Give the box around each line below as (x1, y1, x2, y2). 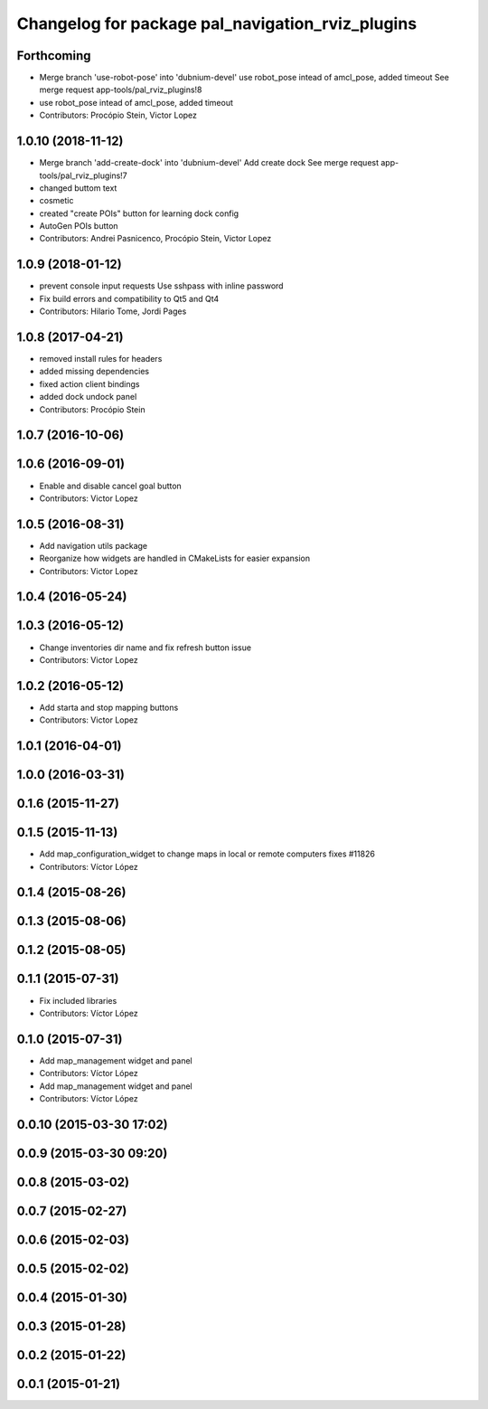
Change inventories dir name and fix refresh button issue (39, 642, 252, 653)
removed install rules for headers (39, 354, 163, 364)
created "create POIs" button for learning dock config (39, 208, 239, 219)
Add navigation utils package (39, 540, 148, 551)
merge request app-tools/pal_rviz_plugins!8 (39, 84, 202, 95)
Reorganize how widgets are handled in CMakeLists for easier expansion (39, 553, 311, 564)
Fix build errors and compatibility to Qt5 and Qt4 (39, 293, 220, 304)
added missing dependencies (39, 366, 149, 377)
